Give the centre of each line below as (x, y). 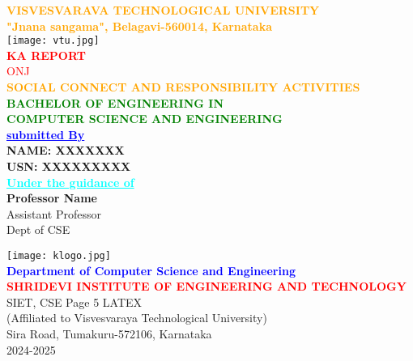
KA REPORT (46, 55)
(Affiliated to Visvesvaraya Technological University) (137, 318)
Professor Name (52, 198)
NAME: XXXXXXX (66, 150)
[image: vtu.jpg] (53, 41)
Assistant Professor (54, 213)
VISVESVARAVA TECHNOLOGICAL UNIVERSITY (163, 10)
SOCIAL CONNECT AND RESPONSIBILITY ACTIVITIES (183, 87)
